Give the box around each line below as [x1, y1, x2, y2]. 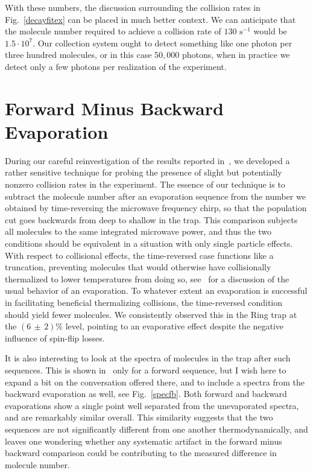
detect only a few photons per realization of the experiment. [5, 60, 227, 72]
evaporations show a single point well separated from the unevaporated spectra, [5, 399, 299, 411]
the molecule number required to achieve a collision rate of [5, 25, 221, 37]
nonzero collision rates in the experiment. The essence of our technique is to [5, 178, 285, 191]
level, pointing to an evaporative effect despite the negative [65, 320, 284, 332]
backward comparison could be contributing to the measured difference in [5, 446, 277, 459]
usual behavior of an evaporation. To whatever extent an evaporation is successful [5, 284, 308, 297]
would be [253, 25, 287, 37]
